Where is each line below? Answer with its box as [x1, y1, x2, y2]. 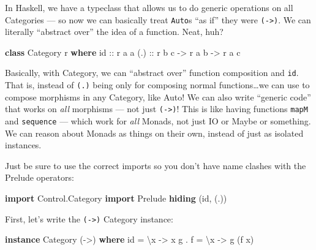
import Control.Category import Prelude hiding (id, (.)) [5, 192, 227, 205]
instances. [5, 138, 42, 151]
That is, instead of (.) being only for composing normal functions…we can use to [5, 78, 310, 91]
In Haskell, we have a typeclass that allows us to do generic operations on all [5, 1, 293, 13]
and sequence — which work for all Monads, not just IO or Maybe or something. [5, 115, 311, 127]
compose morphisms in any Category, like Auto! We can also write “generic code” [5, 90, 311, 103]
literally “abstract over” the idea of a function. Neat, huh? [5, 25, 224, 38]
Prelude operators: [5, 171, 74, 184]
